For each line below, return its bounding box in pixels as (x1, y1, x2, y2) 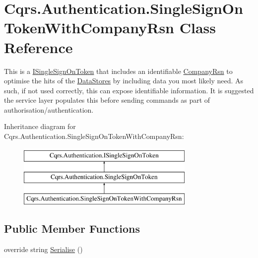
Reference (4, 37, 73, 57)
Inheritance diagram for (4, 121, 76, 131)
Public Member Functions (4, 221, 140, 236)
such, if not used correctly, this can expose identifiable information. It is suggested (4, 85, 254, 95)
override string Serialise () (4, 244, 83, 254)
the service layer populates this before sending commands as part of (4, 95, 210, 105)
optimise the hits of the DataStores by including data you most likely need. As (4, 75, 244, 86)
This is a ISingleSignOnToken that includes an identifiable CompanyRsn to (4, 65, 233, 76)
